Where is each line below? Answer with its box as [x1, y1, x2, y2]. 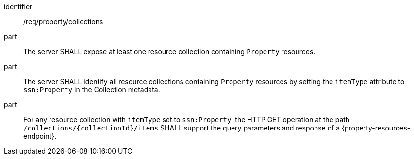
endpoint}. [23, 132, 57, 140]
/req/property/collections [23, 17, 103, 26]
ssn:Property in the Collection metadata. [23, 86, 160, 94]
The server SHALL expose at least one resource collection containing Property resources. [23, 47, 315, 56]
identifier [4, 2, 33, 11]
